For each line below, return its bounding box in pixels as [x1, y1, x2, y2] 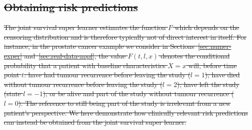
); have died [205, 70, 240, 80]
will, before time [188, 60, 237, 70]
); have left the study [177, 79, 240, 89]
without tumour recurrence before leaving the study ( [4, 79, 163, 89]
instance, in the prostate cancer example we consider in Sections [4, 41, 195, 51]
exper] [4, 50, 22, 60]
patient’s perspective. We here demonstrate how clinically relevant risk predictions [4, 107, 248, 117]
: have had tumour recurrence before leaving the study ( [24, 70, 190, 80]
